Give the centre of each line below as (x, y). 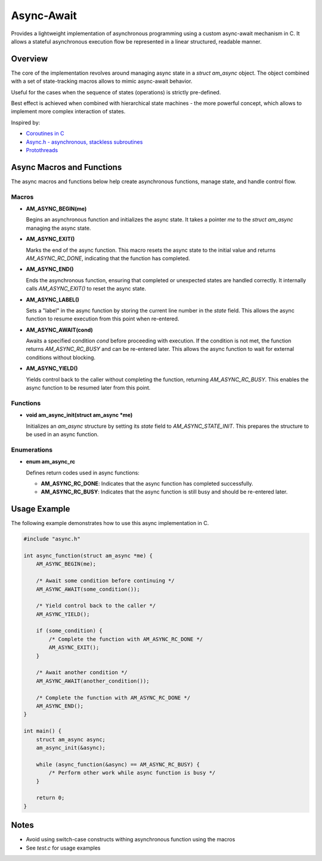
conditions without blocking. (61, 357)
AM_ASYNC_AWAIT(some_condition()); (88, 589)
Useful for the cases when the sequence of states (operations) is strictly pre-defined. (116, 92)
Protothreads (42, 150)
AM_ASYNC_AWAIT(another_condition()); (93, 681)
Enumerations (32, 449)
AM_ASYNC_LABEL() (53, 300)
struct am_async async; (71, 739)
